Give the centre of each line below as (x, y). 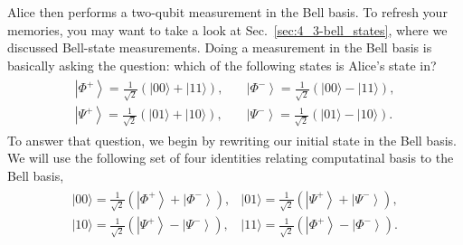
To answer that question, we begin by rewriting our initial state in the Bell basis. (232, 140)
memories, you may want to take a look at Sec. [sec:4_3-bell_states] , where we (227, 29)
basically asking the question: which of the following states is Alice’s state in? (222, 65)
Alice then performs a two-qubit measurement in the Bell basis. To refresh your (227, 12)
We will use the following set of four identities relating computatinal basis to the (231, 158)
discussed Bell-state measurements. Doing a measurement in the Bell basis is (220, 47)
